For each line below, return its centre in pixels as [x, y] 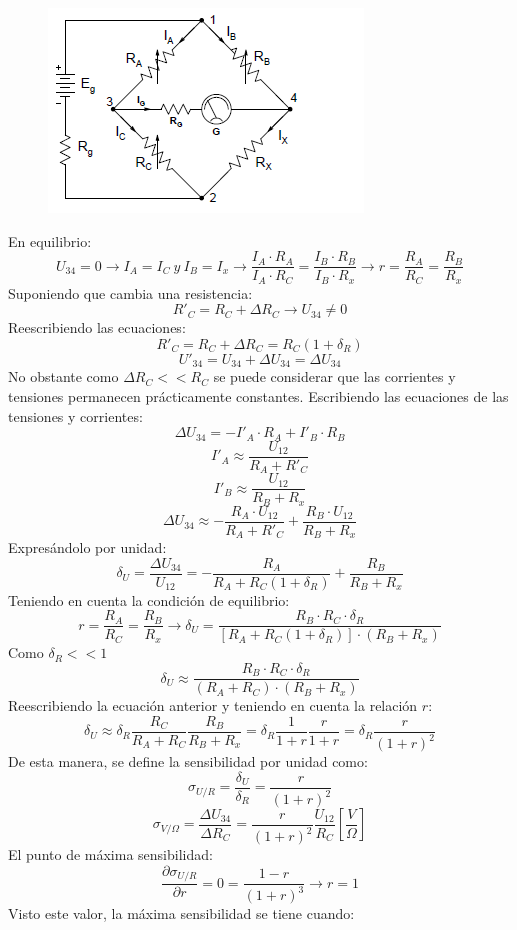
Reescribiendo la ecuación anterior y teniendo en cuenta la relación [213, 705]
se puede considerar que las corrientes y [334, 376]
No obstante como [63, 376]
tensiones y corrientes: [75, 415]
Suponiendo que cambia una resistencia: [130, 292]
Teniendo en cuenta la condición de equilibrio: [149, 599]
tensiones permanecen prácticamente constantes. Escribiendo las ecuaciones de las [258, 395]
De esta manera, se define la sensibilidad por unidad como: [188, 761]
